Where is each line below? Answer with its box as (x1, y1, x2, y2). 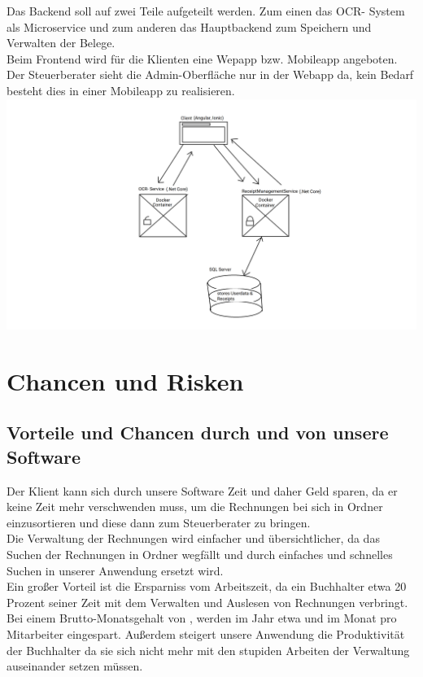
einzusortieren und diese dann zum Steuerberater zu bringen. (7, 513, 311, 531)
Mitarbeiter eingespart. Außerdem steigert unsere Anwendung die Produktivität (7, 625, 405, 642)
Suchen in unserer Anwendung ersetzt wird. (7, 561, 224, 579)
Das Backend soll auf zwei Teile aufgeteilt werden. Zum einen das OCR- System (7, 2, 405, 19)
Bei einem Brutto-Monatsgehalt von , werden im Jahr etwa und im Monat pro (7, 609, 397, 627)
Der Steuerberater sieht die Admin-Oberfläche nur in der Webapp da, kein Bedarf (7, 66, 414, 83)
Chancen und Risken (7, 364, 244, 397)
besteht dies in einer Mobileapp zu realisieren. (7, 81, 235, 98)
